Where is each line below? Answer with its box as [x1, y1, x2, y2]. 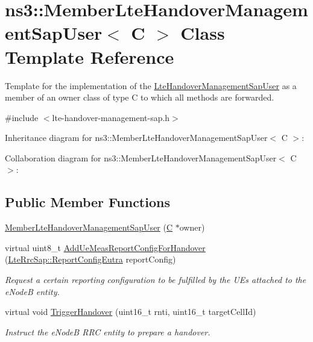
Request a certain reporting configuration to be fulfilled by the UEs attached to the [5, 273, 306, 286]
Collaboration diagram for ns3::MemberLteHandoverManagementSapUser [5, 151, 277, 164]
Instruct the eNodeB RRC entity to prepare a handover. [5, 325, 210, 338]
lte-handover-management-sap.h [52, 111, 170, 123]
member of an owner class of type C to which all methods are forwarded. [5, 91, 274, 104]
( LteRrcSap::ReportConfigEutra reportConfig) [5, 253, 176, 266]
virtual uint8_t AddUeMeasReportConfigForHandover [5, 241, 206, 253]
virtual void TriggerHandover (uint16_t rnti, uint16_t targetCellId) [5, 305, 256, 318]
